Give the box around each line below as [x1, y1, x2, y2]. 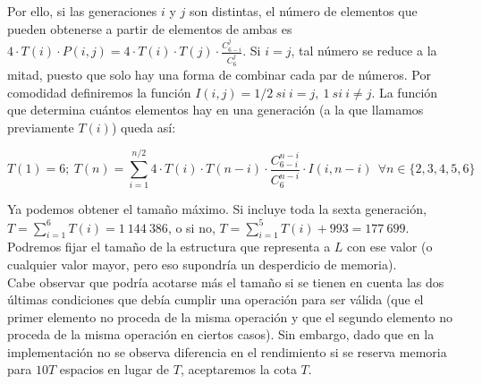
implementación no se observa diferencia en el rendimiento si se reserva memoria [7, 342, 447, 361]
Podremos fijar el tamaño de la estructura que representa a [7, 237, 331, 256]
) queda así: [111, 117, 176, 136]
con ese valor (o [347, 237, 433, 256]
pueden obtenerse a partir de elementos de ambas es [7, 19, 292, 38]
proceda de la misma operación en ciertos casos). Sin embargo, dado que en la [7, 325, 435, 344]
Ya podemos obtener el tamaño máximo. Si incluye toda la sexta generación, [7, 200, 427, 218]
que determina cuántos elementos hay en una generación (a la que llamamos [7, 100, 424, 119]
